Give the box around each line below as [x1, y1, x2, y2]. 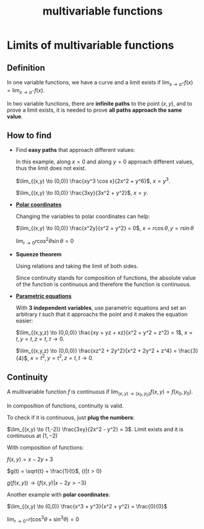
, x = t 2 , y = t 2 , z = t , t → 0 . [27, 353, 93, 362]
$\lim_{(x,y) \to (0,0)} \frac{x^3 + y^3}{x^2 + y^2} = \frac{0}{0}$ [7, 503, 168, 510]
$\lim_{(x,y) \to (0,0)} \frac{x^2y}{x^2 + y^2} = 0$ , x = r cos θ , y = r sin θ [15, 225, 194, 232]
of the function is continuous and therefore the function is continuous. [15, 281, 191, 288]
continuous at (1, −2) [7, 432, 58, 440]
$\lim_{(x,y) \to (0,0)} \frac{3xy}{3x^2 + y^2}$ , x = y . [15, 189, 148, 197]
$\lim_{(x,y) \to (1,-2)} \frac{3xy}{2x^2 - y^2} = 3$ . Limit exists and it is [7, 426, 184, 433]
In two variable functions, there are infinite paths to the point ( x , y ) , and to [7, 100, 192, 107]
